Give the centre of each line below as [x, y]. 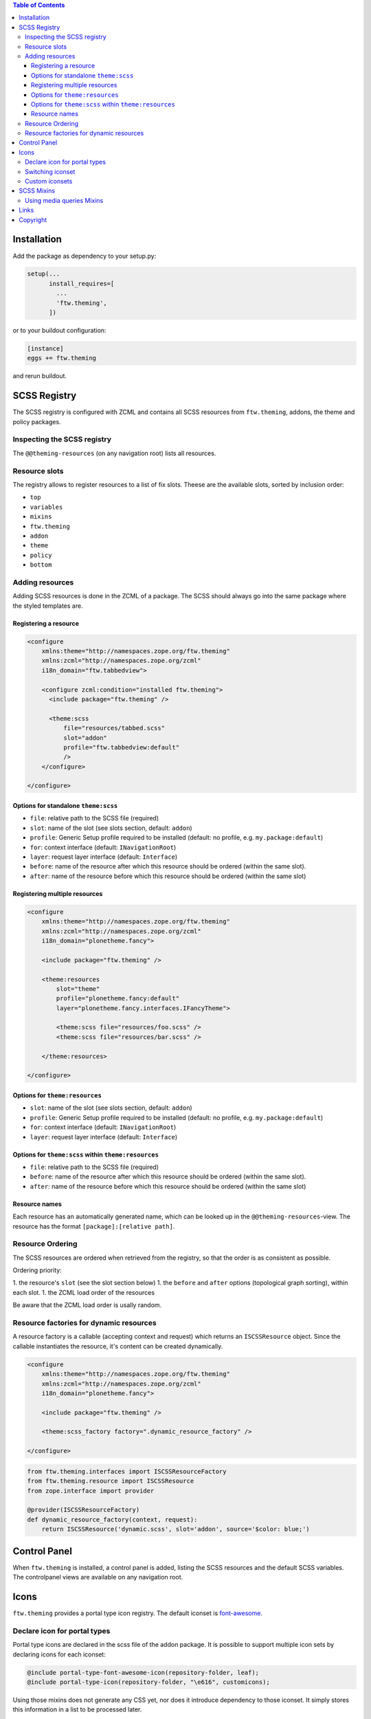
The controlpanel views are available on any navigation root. [98, 1577]
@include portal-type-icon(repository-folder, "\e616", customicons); [149, 1682]
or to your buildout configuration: [59, 331]
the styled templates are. [48, 606]
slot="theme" [78, 989]
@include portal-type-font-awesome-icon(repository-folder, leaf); [143, 1672]
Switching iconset [50, 171]
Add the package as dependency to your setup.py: [85, 256]
